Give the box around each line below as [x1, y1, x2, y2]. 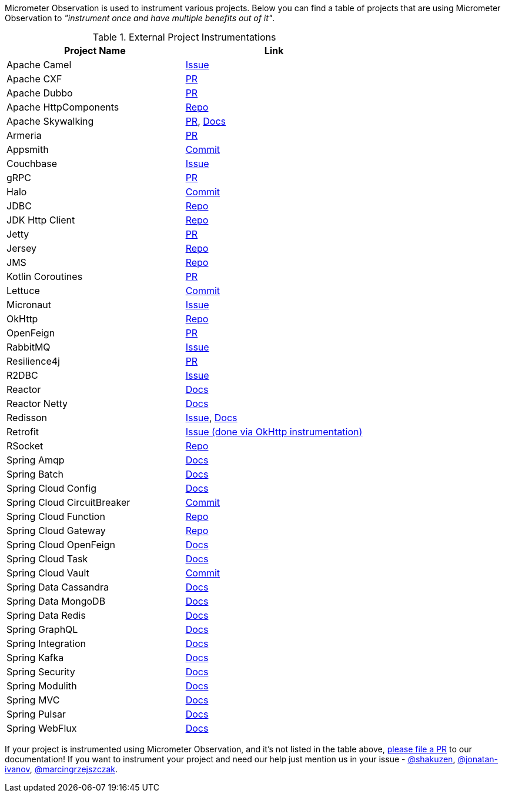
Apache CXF [6, 73, 62, 85]
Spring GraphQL [6, 623, 78, 635]
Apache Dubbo [6, 87, 73, 99]
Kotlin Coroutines [6, 271, 83, 282]
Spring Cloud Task [6, 553, 88, 565]
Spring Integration [6, 638, 86, 649]
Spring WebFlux [6, 722, 77, 734]
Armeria [6, 129, 42, 141]
